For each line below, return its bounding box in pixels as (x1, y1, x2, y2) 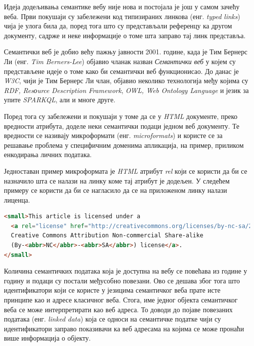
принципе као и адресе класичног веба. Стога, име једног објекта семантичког (4, 295, 238, 305)
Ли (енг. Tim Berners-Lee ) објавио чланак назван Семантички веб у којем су (4, 56, 236, 66)
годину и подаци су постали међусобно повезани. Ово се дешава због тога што (4, 275, 240, 285)
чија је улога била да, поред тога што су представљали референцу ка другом (4, 21, 232, 31)
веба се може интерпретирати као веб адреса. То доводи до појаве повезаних (4, 304, 233, 314)
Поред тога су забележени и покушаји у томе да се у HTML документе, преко (4, 111, 238, 121)
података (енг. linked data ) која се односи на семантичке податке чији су (4, 314, 221, 324)
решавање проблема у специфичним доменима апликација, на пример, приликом (4, 139, 244, 150)
